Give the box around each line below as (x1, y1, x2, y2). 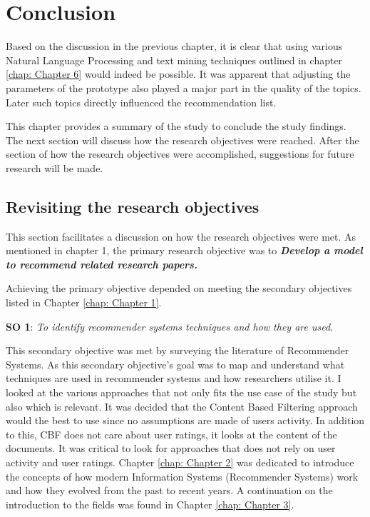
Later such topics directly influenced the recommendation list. (6, 94, 277, 109)
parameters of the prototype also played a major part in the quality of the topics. (6, 80, 361, 95)
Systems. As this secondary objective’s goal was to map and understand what (6, 356, 345, 371)
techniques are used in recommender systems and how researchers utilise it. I (6, 371, 341, 386)
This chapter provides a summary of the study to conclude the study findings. (6, 119, 346, 134)
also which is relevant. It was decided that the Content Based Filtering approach (6, 398, 358, 413)
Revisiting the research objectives (6, 195, 259, 217)
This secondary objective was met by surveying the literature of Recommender (6, 343, 349, 358)
